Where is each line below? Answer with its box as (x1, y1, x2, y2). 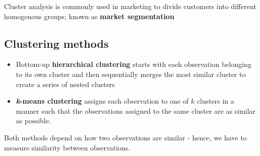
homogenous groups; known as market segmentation (4, 11, 174, 21)
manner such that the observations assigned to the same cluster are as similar (16, 105, 256, 116)
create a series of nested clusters (16, 79, 115, 89)
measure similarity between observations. (4, 142, 131, 152)
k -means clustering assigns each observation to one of (16, 96, 189, 106)
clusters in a (197, 96, 234, 106)
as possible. (16, 115, 51, 126)
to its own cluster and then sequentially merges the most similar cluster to (16, 68, 246, 79)
